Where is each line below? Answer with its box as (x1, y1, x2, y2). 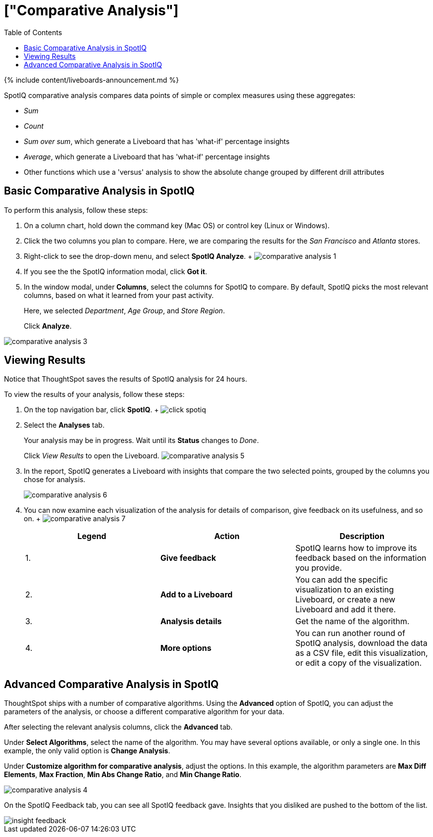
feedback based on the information (295, 553, 427, 563)
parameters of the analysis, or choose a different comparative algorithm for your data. (4, 707, 284, 716)
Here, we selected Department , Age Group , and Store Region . (24, 306, 225, 315)
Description (339, 531, 384, 542)
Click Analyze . (24, 321, 72, 330)
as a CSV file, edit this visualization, (295, 648, 428, 658)
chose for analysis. (24, 475, 86, 484)
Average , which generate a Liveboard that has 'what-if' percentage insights (24, 152, 270, 161)
